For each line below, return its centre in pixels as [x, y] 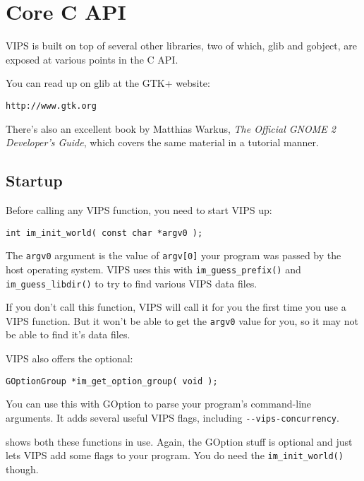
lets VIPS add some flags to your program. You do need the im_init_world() [175, 455]
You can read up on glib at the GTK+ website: [108, 83]
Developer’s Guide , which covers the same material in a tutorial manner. [162, 142]
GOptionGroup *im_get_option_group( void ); [112, 381]
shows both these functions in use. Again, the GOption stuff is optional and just [179, 441]
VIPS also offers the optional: [69, 358]
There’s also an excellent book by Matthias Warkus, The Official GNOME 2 [171, 128]
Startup [34, 180]
